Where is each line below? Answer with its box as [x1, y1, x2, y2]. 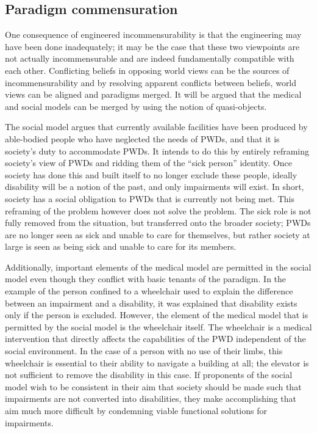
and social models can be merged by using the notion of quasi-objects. [5, 100, 267, 112]
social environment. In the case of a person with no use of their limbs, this [5, 344, 283, 357]
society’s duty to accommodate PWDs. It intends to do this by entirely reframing [5, 144, 310, 157]
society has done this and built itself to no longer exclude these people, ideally [5, 168, 297, 181]
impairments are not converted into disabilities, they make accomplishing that [5, 392, 296, 405]
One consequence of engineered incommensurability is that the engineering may [5, 28, 302, 41]
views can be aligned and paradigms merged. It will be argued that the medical [5, 88, 302, 101]
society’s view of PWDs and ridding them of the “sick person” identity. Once [5, 156, 293, 169]
